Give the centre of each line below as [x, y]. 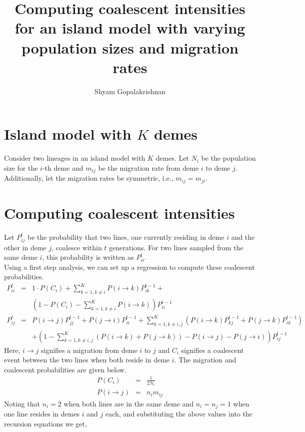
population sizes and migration [130, 47]
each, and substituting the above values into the [179, 414]
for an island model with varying [130, 28]
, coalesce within [77, 247]
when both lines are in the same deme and [129, 403]
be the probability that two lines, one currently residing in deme [126, 237]
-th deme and [63, 167]
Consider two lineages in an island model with [75, 158]
